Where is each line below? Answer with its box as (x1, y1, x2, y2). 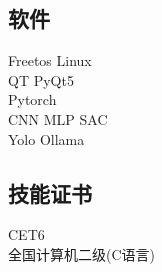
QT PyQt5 (8, 69, 74, 90)
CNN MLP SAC (8, 108, 108, 129)
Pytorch (8, 89, 57, 110)
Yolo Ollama (8, 128, 85, 149)
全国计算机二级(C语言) (8, 243, 155, 264)
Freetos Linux (8, 50, 92, 71)
